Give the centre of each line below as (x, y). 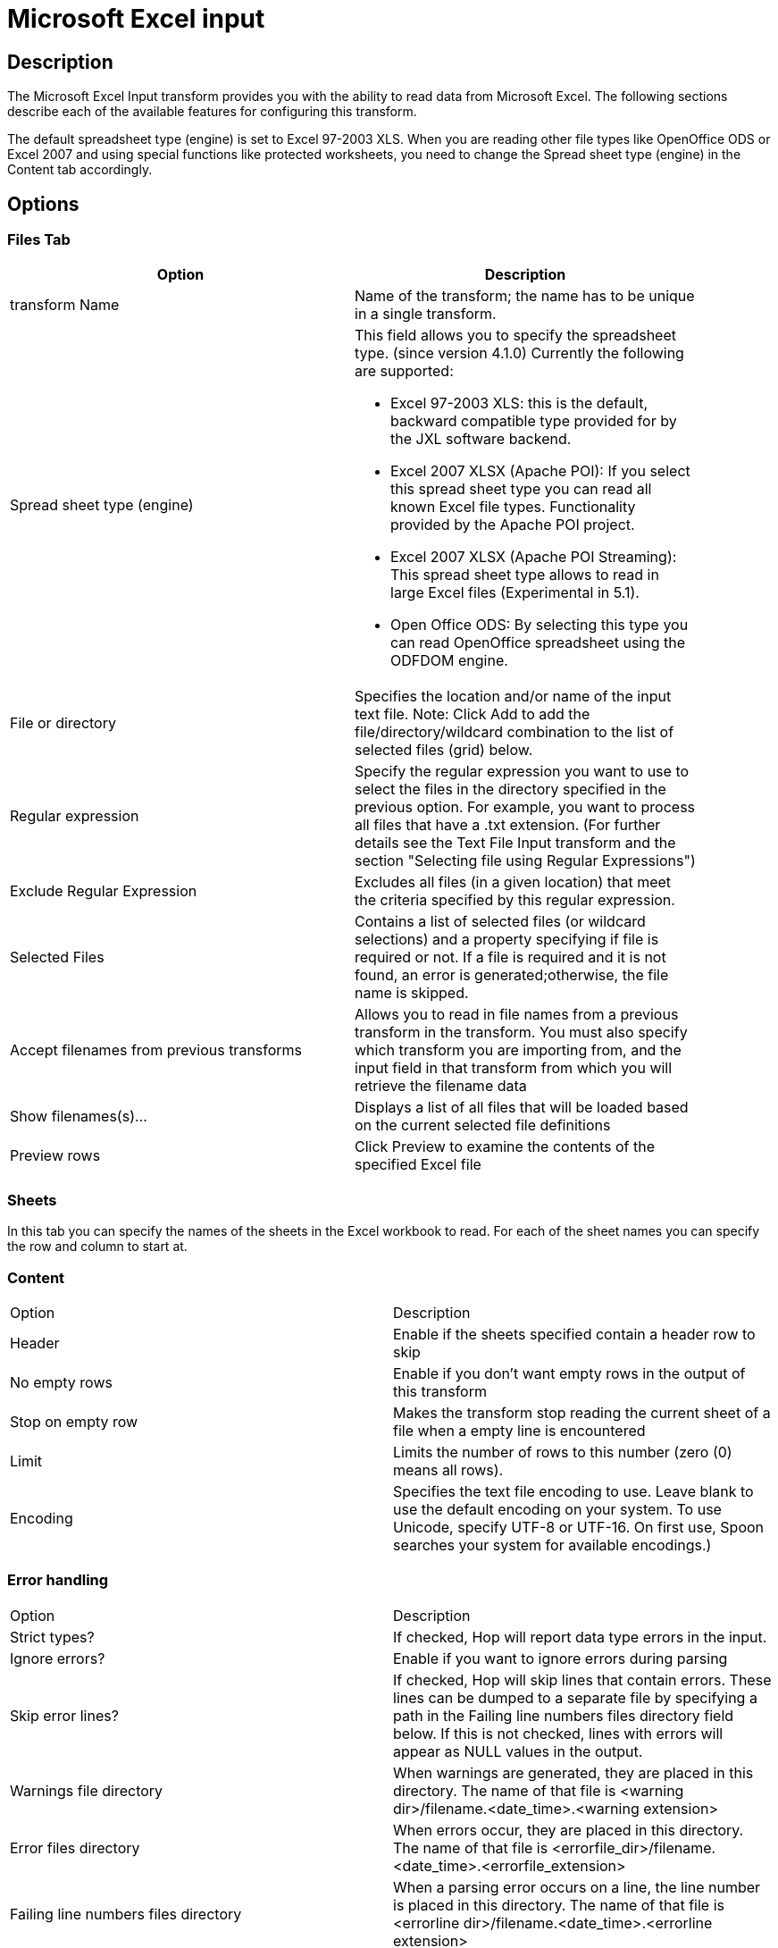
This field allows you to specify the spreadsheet (515, 336)
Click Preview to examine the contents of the (505, 1147)
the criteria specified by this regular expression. (515, 900)
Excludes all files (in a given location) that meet (513, 882)
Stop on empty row (74, 1421)
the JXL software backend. (481, 439)
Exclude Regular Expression (104, 891)
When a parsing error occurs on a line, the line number (577, 1887)
